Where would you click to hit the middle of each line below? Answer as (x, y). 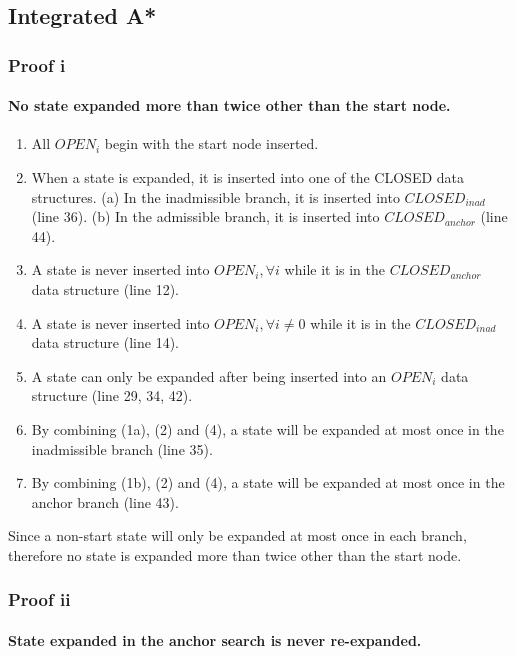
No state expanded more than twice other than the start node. (229, 105)
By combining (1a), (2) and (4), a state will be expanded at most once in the (267, 428)
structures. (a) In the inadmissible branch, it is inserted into (215, 196)
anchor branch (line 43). (105, 501)
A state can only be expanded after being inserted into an (209, 375)
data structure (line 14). (105, 342)
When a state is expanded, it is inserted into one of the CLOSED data (248, 177)
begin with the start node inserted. (211, 143)
